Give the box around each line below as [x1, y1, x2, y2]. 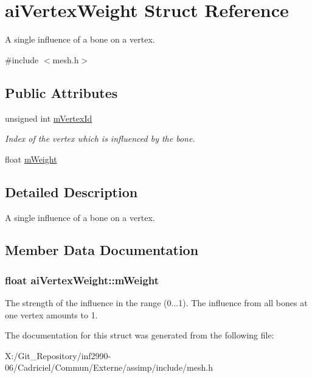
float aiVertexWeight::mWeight [5, 272, 159, 287]
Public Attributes [5, 83, 118, 102]
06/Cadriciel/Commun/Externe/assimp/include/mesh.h [5, 361, 213, 374]
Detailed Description [5, 182, 138, 201]
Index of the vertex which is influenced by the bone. [5, 132, 195, 145]
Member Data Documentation [5, 240, 199, 259]
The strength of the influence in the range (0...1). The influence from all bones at [5, 296, 308, 309]
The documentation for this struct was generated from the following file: [5, 329, 274, 341]
